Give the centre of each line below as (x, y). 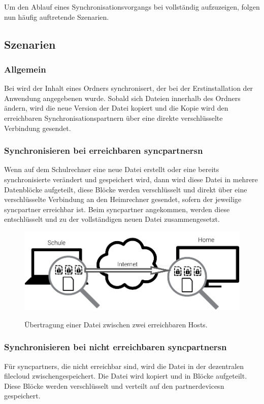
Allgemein (25, 69)
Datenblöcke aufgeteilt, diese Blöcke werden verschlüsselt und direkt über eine (126, 189)
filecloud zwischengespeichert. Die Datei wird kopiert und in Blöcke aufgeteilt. (126, 376)
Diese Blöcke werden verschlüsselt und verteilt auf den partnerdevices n (114, 385)
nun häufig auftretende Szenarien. (57, 16)
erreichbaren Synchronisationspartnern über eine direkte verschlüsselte (113, 117)
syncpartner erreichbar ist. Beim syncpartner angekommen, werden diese (117, 209)
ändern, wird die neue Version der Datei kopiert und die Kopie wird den (116, 108)
